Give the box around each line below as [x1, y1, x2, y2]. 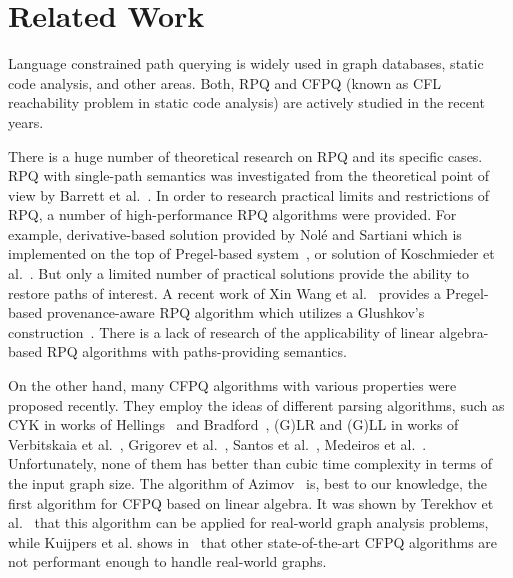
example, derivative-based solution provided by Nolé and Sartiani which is [8, 223, 462, 244]
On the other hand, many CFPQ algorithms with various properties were [8, 375, 457, 396]
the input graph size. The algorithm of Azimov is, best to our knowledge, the [8, 473, 488, 493]
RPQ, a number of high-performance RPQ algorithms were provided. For [8, 204, 457, 225]
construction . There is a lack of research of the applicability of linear [8, 321, 435, 342]
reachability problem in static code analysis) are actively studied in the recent [8, 92, 485, 113]
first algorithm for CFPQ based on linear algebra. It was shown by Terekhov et [8, 492, 494, 513]
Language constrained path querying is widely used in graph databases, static [8, 53, 484, 74]
